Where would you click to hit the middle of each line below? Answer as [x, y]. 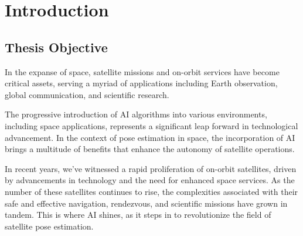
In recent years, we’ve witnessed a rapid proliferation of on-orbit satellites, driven [151, 168]
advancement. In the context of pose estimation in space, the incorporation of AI [150, 137]
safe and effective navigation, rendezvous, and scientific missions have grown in [146, 203]
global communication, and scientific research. [87, 94]
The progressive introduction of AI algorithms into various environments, [136, 114]
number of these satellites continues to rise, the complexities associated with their [151, 191]
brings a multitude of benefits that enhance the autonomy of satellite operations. [150, 149]
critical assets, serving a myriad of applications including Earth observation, [141, 83]
